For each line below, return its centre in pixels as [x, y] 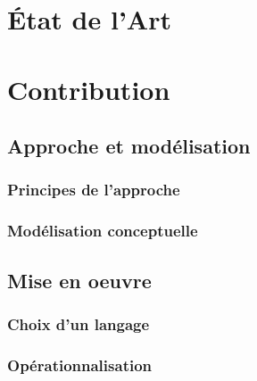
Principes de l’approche [94, 190]
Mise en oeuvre [79, 280]
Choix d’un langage [79, 323]
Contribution [89, 89]
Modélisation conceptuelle [103, 231]
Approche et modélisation [129, 146]
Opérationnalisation [80, 364]
